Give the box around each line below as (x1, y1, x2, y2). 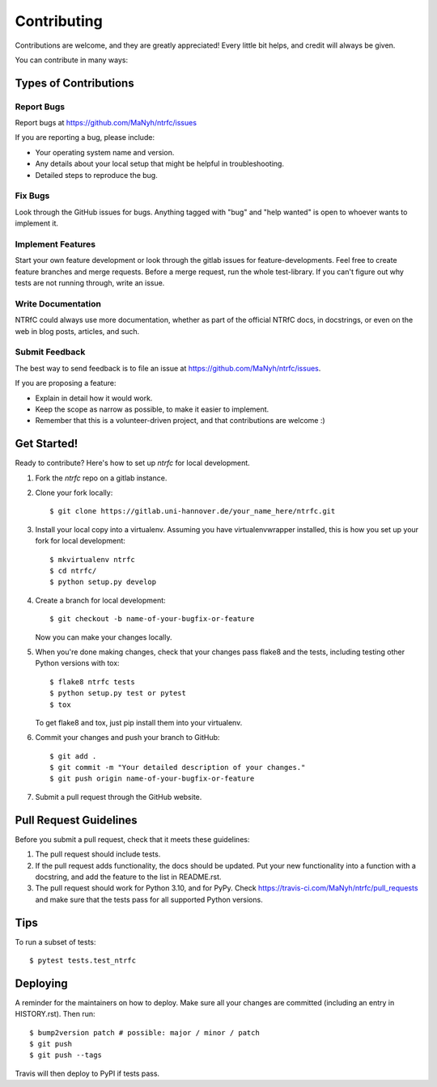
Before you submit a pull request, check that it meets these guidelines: (15, 834, 250, 844)
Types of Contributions (15, 76, 134, 90)
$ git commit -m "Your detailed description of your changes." (49, 763, 306, 772)
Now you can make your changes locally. (35, 632, 172, 642)
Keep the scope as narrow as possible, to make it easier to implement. (35, 404, 269, 414)
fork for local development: (35, 536, 125, 546)
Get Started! (15, 437, 78, 450)
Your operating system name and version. (35, 147, 175, 157)
